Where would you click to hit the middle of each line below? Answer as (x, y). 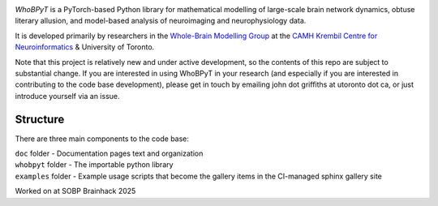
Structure (40, 119)
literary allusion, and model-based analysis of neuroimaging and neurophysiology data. (161, 21)
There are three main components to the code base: (102, 139)
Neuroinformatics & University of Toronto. (85, 47)
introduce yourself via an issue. (67, 96)
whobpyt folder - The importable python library (94, 165)
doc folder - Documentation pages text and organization (109, 153)
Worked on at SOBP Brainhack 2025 (75, 191)
